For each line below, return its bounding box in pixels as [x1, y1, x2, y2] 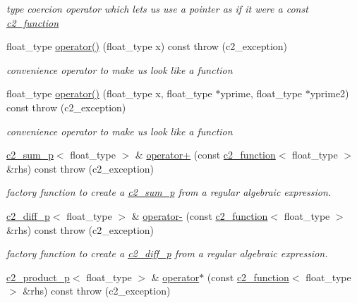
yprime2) [310, 86, 349, 101]
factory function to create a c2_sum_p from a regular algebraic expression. [6, 185, 332, 199]
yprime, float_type [220, 86, 303, 101]
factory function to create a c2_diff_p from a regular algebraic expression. [6, 246, 328, 261]
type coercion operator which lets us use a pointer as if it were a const [6, 1, 308, 16]
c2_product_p [6, 269, 70, 284]
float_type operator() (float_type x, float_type [6, 86, 212, 101]
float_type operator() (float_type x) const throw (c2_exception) [6, 39, 288, 54]
